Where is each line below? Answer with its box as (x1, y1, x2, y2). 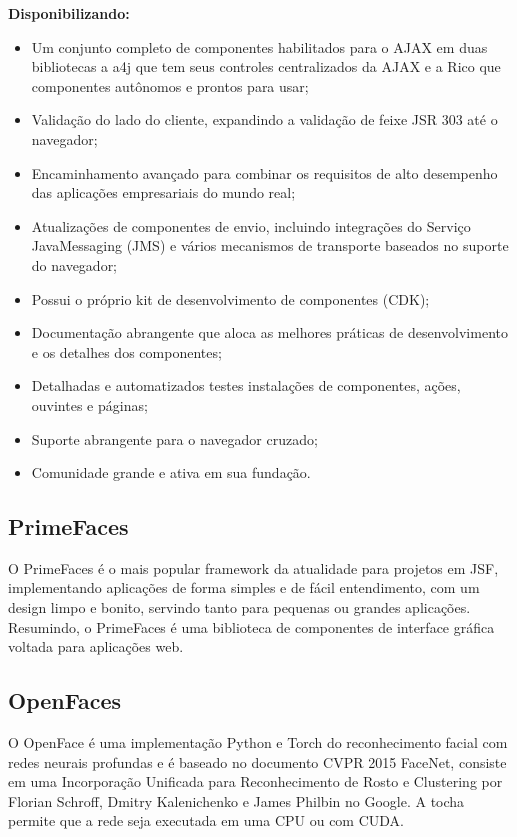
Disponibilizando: (8, 3, 130, 23)
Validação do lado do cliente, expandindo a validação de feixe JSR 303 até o (31, 109, 498, 130)
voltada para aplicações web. (8, 636, 184, 657)
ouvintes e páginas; (31, 394, 148, 415)
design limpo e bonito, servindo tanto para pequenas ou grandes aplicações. (8, 597, 471, 618)
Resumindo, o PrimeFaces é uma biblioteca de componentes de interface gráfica (8, 616, 495, 637)
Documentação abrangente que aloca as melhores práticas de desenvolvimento (31, 322, 508, 343)
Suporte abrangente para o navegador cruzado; (31, 428, 318, 449)
